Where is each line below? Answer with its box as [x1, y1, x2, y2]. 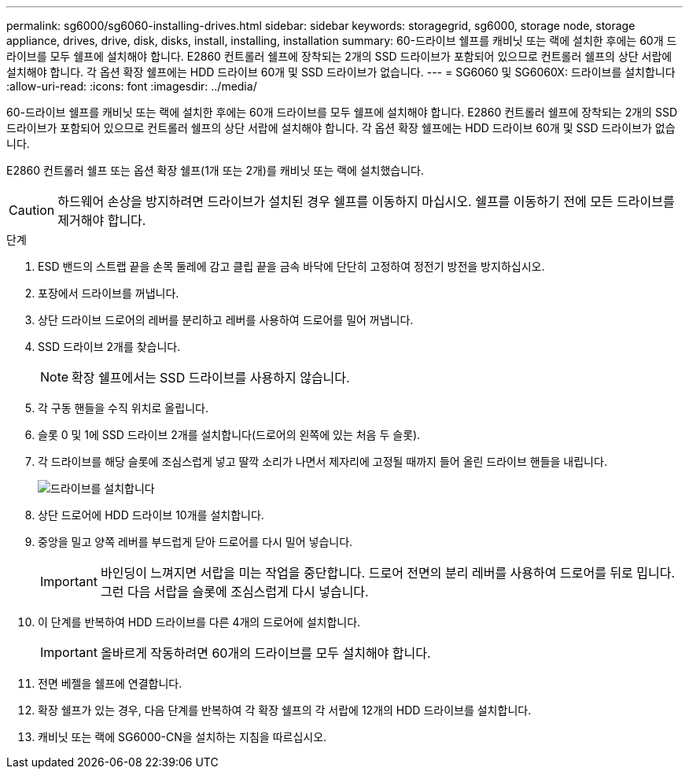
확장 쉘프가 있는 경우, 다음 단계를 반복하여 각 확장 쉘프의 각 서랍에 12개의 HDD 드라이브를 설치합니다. [38, 703, 532, 717]
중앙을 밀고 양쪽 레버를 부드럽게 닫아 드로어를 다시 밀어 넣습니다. [38, 535, 353, 548]
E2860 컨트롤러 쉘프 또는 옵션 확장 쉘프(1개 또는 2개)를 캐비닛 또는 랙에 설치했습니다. [6, 164, 425, 177]
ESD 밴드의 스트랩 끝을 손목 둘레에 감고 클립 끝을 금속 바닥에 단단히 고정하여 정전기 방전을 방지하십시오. [38, 260, 545, 273]
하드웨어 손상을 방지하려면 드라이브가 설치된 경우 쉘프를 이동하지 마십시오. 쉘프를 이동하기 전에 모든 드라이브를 [57, 194, 675, 209]
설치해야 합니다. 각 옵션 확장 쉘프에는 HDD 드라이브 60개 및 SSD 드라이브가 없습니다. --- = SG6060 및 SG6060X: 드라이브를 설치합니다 [6, 65, 676, 79]
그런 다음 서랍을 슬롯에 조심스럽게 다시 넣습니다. [100, 584, 369, 600]
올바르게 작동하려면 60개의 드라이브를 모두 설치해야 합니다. [100, 645, 431, 661]
